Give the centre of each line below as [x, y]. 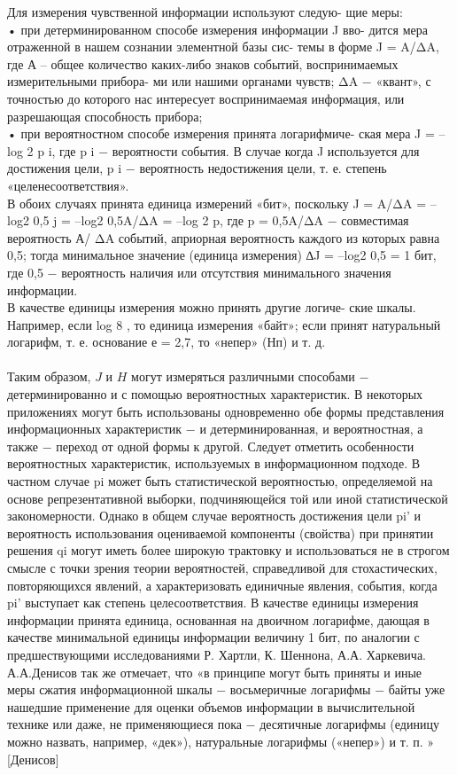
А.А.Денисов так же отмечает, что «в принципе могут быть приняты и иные [214, 672]
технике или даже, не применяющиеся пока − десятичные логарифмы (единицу [223, 724]
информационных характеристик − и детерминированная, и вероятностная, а [215, 429]
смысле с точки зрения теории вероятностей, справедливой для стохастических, [222, 568]
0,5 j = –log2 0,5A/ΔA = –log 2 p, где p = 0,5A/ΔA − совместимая [221, 220]
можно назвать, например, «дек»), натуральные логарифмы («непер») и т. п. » [221, 741]
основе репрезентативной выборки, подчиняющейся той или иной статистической [228, 498]
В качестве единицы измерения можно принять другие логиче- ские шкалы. [212, 307]
